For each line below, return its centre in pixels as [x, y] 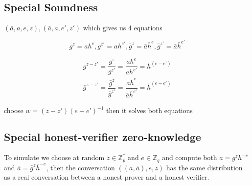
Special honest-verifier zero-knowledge [103, 137]
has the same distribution [204, 167]
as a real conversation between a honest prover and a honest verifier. [107, 177]
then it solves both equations [149, 110]
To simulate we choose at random [54, 157]
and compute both [190, 157]
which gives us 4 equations [123, 28]
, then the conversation [80, 167]
